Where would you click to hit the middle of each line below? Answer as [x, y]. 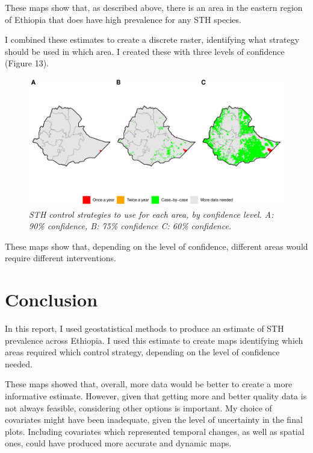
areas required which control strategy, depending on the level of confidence [142, 352]
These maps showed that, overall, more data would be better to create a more [149, 384]
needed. [19, 363]
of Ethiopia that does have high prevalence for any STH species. [123, 19]
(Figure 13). [27, 63]
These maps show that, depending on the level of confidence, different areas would [156, 246]
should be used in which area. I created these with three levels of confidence [145, 51]
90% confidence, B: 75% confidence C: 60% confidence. [130, 226]
